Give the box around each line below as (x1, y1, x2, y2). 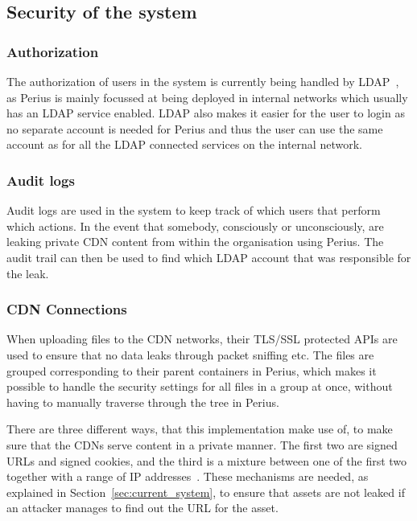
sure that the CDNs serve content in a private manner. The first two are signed (6, 436, 398, 453)
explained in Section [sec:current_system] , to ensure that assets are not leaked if (6, 483, 405, 500)
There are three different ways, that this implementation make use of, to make (6, 420, 393, 437)
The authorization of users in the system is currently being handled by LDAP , (6, 73, 399, 89)
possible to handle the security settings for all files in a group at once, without (6, 378, 393, 395)
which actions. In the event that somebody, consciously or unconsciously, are (6, 217, 384, 234)
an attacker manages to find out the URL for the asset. (6, 499, 279, 516)
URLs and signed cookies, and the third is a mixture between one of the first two (6, 452, 407, 469)
